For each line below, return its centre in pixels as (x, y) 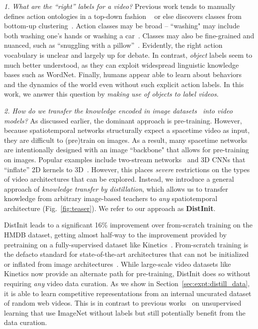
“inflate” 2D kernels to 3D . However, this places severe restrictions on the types (127, 169)
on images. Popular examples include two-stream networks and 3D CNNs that (125, 159)
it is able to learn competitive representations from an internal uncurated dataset (128, 293)
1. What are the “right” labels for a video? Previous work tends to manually (120, 6)
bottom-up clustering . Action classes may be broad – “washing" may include (122, 26)
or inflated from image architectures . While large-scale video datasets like (118, 264)
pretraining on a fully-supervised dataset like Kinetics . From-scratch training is (126, 244)
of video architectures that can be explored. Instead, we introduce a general (119, 179)
